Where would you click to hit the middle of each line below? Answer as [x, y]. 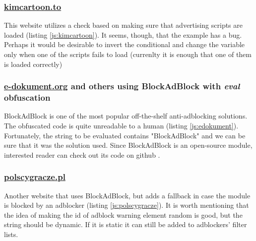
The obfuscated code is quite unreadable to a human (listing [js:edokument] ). [121, 125]
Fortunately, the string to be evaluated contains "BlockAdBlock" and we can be [125, 135]
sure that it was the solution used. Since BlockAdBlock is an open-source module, [128, 145]
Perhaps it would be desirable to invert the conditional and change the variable [125, 44]
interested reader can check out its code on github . [82, 154]
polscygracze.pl [35, 177]
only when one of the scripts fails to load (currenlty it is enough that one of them [128, 54]
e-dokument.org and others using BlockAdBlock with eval [122, 86]
